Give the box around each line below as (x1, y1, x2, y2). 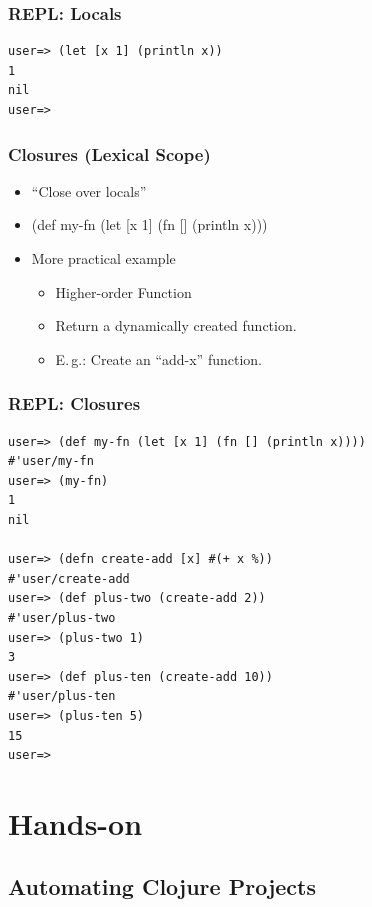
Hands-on (8, 802, 143, 843)
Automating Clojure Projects (8, 871, 316, 902)
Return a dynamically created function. (55, 315, 297, 336)
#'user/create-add (8, 571, 130, 586)
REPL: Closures (8, 391, 141, 416)
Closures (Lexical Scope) (8, 141, 211, 166)
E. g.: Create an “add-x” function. (55, 348, 262, 369)
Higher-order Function (55, 281, 192, 302)
